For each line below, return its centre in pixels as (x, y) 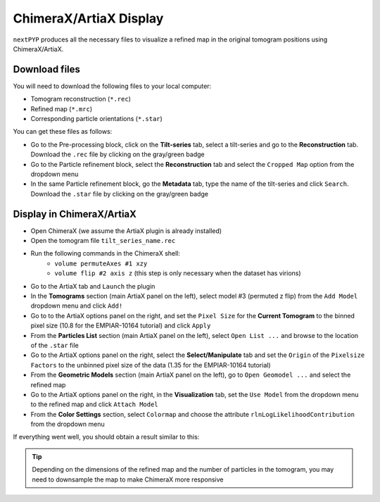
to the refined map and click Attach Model (94, 404)
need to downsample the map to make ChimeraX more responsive (128, 479)
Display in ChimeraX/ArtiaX (75, 214)
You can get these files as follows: (63, 132)
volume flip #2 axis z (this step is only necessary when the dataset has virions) (178, 273)
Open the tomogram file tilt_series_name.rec (103, 241)
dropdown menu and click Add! (77, 306)
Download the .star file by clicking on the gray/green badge (120, 194)
